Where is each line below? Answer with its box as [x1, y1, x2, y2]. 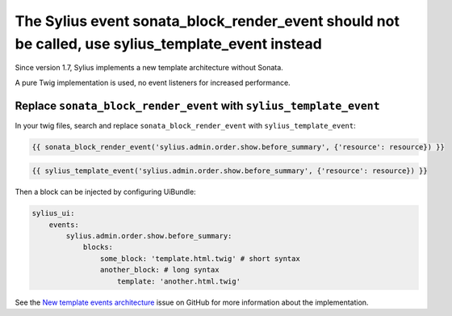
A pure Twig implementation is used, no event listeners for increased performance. [15, 78, 291, 87]
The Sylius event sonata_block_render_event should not [15, 12, 400, 30]
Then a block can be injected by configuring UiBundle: [15, 187, 197, 197]
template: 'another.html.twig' [117, 276, 241, 286]
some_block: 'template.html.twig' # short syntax [99, 254, 300, 263]
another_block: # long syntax [99, 265, 220, 275]
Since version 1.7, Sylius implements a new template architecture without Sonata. [15, 63, 284, 73]
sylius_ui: [31, 209, 75, 218]
